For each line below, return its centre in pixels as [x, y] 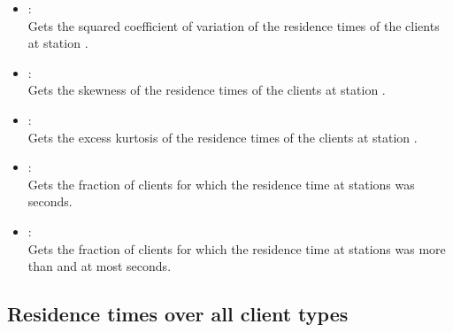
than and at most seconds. [100, 266]
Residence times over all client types [178, 314]
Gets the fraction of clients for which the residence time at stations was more [237, 248]
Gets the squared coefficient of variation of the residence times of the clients [234, 25]
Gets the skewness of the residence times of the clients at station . [207, 90]
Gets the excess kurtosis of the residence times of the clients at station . [223, 137]
